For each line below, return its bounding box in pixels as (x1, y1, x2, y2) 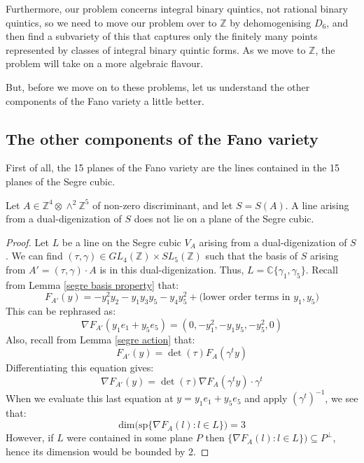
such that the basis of (205, 248, 298, 263)
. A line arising (285, 197, 349, 212)
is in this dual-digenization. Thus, (99, 262, 244, 276)
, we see (325, 390, 358, 405)
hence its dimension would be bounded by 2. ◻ (6, 443, 209, 458)
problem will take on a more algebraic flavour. (6, 56, 204, 71)
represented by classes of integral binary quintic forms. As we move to (6, 42, 306, 57)
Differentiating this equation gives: (6, 360, 154, 375)
